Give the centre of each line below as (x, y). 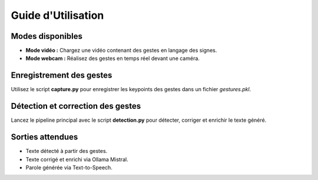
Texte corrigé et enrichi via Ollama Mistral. (77, 159)
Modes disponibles (47, 36)
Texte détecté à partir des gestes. (67, 151)
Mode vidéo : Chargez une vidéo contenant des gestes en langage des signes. (121, 51)
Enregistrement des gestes (62, 76)
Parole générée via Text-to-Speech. (69, 167)
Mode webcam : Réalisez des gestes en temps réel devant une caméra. (113, 58)
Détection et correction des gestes (76, 106)
